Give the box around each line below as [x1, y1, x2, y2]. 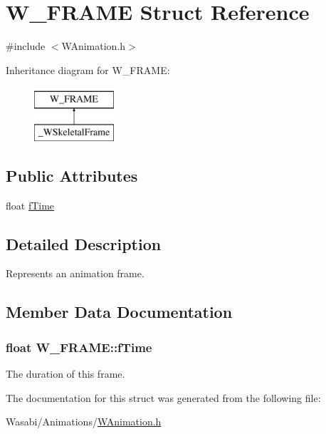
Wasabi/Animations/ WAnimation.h [6, 414, 162, 429]
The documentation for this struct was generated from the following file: [6, 390, 321, 405]
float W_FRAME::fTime [6, 338, 152, 356]
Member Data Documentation [6, 301, 233, 323]
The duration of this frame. [6, 366, 125, 381]
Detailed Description [6, 232, 162, 254]
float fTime [6, 197, 55, 212]
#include [6, 38, 46, 53]
